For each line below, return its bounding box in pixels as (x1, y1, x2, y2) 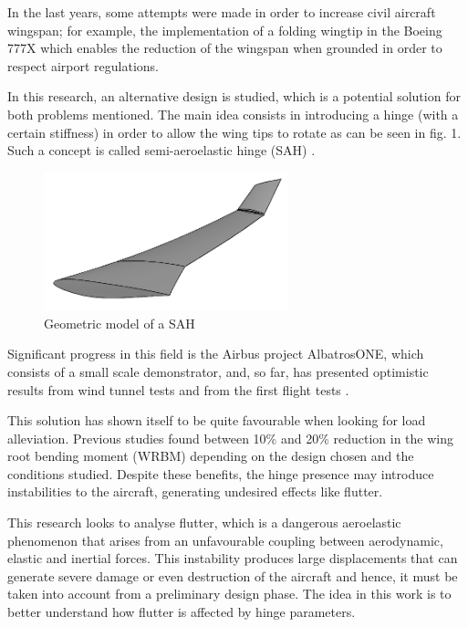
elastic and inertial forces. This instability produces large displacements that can (7, 549, 458, 568)
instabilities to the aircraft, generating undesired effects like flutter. (7, 482, 383, 501)
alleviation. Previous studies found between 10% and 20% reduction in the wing (7, 428, 453, 447)
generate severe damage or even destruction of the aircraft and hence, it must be (7, 566, 458, 585)
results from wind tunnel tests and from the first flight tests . (7, 380, 349, 399)
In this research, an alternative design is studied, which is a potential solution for (7, 87, 461, 106)
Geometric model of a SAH (44, 313, 195, 332)
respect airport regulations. (7, 56, 159, 75)
